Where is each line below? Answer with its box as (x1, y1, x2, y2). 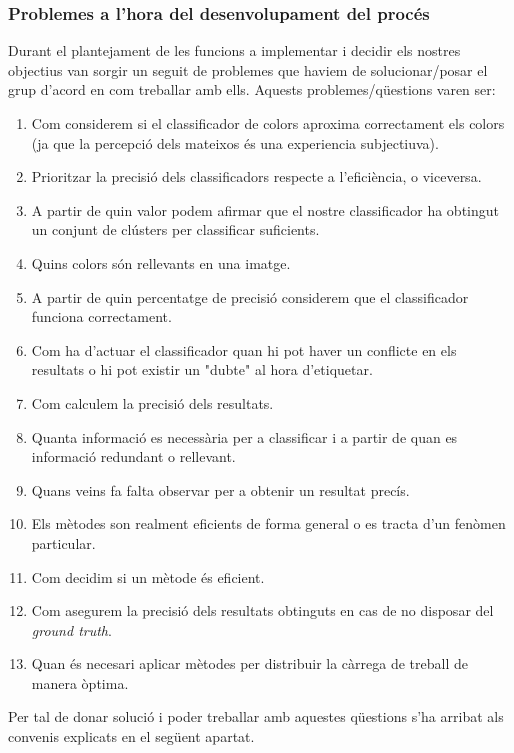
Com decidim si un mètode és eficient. (31, 566, 265, 587)
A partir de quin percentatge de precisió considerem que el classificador (31, 286, 469, 307)
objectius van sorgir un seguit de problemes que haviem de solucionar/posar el (8, 59, 488, 80)
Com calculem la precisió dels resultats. (31, 392, 274, 413)
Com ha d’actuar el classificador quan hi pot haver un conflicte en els (31, 339, 457, 360)
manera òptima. (31, 672, 129, 693)
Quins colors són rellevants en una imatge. (31, 252, 291, 273)
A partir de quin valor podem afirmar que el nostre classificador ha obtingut (31, 199, 500, 220)
